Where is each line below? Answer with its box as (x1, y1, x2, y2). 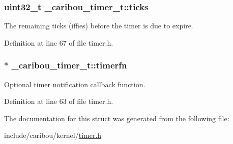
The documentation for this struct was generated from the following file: (4, 113, 229, 123)
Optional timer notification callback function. (4, 79, 145, 89)
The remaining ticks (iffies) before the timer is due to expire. (4, 20, 193, 31)
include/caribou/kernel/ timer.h (4, 130, 102, 140)
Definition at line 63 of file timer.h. (4, 96, 113, 106)
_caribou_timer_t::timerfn (11, 59, 127, 71)
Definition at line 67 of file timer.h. (4, 37, 113, 48)
